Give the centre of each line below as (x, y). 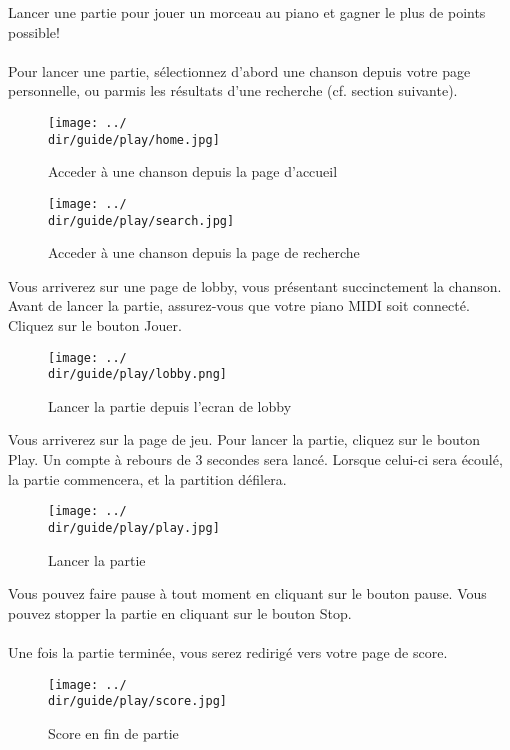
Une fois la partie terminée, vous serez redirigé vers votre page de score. (228, 651)
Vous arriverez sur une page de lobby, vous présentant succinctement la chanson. (255, 285)
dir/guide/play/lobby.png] (137, 374)
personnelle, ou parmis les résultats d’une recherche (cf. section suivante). (233, 90)
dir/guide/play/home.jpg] (134, 139)
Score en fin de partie (113, 732)
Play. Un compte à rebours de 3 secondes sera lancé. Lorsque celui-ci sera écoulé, (255, 459)
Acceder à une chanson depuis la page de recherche (204, 252)
